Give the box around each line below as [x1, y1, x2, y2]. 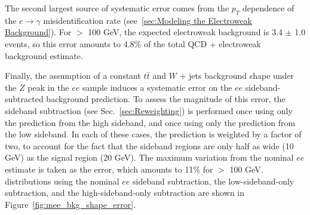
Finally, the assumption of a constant [5, 69, 141, 82]
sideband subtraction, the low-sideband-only [133, 174, 294, 187]
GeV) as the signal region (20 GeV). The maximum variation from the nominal [5, 151, 294, 164]
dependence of [243, 2, 294, 14]
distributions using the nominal [5, 174, 119, 187]
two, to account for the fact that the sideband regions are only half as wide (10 [5, 139, 294, 152]
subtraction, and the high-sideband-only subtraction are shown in [5, 186, 245, 199]
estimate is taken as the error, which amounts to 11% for [5, 162, 213, 175]
